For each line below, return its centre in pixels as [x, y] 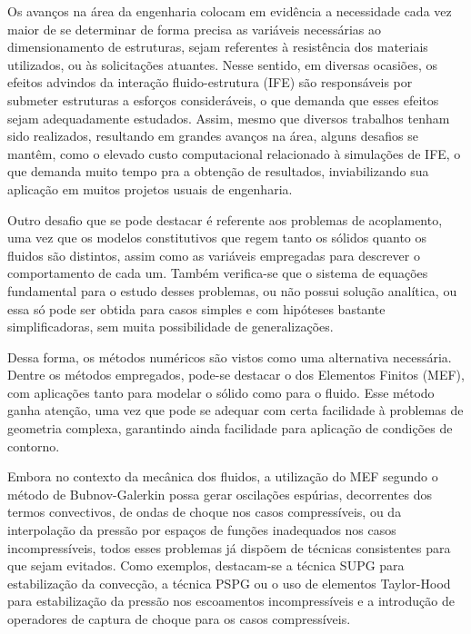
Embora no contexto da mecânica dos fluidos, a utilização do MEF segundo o [223, 476]
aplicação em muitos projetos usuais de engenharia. [150, 188]
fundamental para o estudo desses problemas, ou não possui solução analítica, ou [232, 290]
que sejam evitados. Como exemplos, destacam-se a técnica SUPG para [206, 565]
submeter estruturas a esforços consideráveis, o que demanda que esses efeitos [223, 99]
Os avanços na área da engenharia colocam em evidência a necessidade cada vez [230, 11]
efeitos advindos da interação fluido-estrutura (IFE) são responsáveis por [210, 82]
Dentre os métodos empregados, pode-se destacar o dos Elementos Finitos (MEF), [236, 375]
